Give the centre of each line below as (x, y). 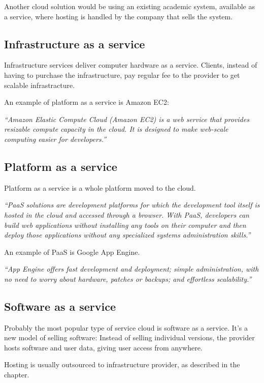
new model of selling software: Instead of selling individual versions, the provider (129, 337)
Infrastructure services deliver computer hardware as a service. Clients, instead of (131, 65)
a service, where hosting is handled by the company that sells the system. (119, 16)
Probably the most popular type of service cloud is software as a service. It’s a (126, 327)
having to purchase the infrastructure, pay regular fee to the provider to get (122, 75)
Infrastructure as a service (75, 43)
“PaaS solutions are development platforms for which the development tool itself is (132, 205)
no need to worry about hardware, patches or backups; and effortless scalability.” (128, 278)
